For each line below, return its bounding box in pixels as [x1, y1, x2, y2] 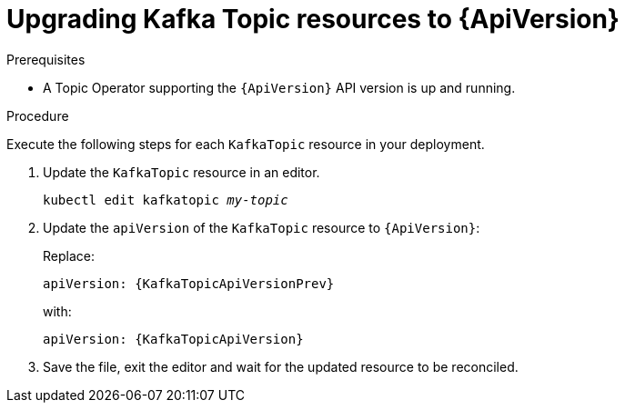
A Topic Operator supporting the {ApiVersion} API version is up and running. [43, 79, 516, 95]
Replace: [43, 247, 95, 264]
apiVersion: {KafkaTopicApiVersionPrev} [43, 275, 335, 291]
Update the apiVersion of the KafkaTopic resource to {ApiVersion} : [43, 219, 480, 235]
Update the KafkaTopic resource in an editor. [43, 164, 320, 180]
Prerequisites [6, 51, 86, 67]
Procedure [6, 107, 69, 124]
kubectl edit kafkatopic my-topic [43, 192, 288, 207]
